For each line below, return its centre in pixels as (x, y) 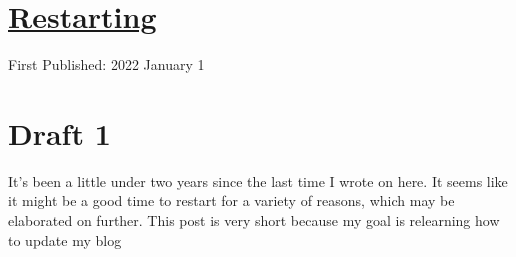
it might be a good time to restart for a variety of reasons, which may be (231, 200)
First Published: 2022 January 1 (106, 64)
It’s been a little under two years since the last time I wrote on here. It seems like (258, 180)
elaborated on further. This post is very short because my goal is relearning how (254, 220)
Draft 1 (59, 132)
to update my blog (65, 239)
